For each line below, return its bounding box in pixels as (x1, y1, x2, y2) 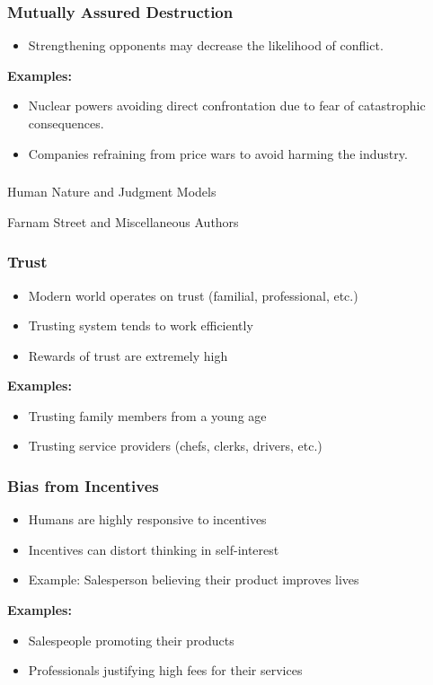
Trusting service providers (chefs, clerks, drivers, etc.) (28, 436, 323, 455)
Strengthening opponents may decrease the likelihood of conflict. (28, 36, 384, 55)
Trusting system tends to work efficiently (28, 316, 253, 335)
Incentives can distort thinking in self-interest (28, 540, 279, 558)
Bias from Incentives (7, 475, 159, 496)
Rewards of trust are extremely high (28, 346, 228, 364)
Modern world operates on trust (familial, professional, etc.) (28, 285, 358, 304)
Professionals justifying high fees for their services (28, 661, 303, 680)
